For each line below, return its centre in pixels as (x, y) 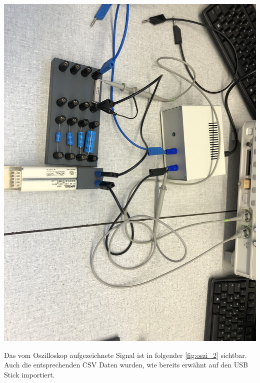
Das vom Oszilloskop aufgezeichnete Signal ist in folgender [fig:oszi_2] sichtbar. (125, 355)
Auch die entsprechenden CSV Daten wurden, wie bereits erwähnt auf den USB (126, 365)
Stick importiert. (29, 374)
